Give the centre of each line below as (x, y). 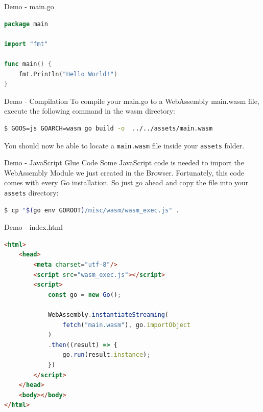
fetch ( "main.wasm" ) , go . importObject (127, 325)
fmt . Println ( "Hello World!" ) (68, 74)
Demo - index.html (33, 227)
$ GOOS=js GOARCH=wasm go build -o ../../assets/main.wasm (109, 128)
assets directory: (31, 192)
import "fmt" (26, 44)
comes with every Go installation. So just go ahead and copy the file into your (126, 182)
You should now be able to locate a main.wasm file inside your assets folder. (124, 145)
